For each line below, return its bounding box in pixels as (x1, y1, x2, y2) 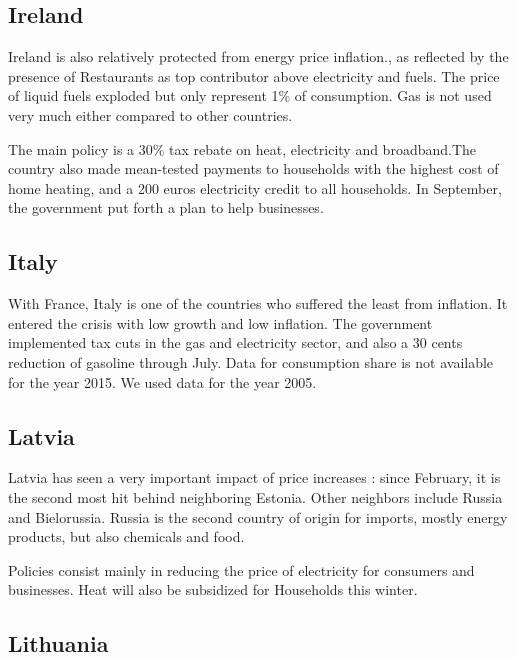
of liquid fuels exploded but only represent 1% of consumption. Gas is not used (8, 85, 492, 106)
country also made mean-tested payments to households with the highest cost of (8, 158, 499, 179)
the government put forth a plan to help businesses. (8, 197, 324, 218)
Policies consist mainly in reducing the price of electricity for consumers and (8, 559, 475, 580)
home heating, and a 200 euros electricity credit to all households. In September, (8, 177, 502, 198)
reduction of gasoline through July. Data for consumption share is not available (8, 351, 494, 372)
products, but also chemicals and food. (8, 526, 245, 547)
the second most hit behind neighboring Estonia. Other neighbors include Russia (8, 486, 503, 507)
